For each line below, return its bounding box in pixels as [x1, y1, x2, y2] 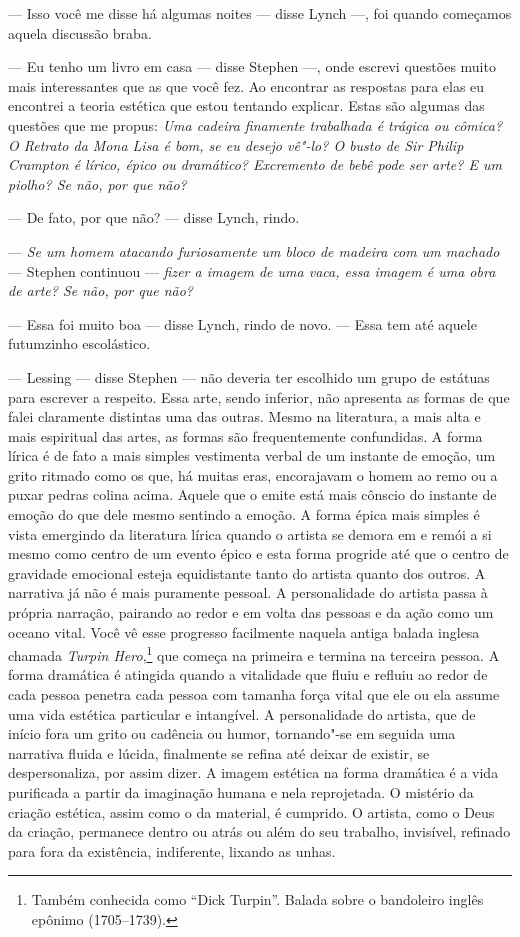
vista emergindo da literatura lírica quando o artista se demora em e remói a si [8, 523, 492, 544]
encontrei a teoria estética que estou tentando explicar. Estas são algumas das [8, 95, 485, 116]
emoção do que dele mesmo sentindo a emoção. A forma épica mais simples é [8, 504, 480, 525]
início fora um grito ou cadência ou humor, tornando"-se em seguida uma [8, 723, 456, 744]
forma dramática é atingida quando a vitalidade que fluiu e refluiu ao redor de [8, 664, 488, 685]
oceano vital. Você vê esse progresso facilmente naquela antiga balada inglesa [8, 621, 480, 642]
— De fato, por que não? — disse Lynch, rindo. [8, 207, 300, 228]
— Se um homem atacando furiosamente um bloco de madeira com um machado [8, 240, 500, 261]
